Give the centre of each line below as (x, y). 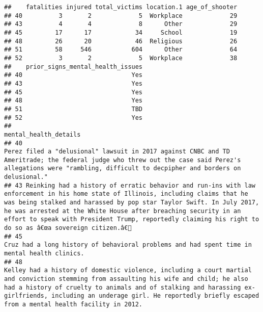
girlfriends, (26, 296)
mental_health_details (42, 134)
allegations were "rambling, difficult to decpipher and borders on (123, 168)
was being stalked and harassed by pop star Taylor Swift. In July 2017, (132, 203)
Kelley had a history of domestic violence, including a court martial (128, 270)
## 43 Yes (74, 83)
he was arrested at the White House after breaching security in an (123, 211)
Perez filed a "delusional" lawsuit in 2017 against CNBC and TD (117, 152)
